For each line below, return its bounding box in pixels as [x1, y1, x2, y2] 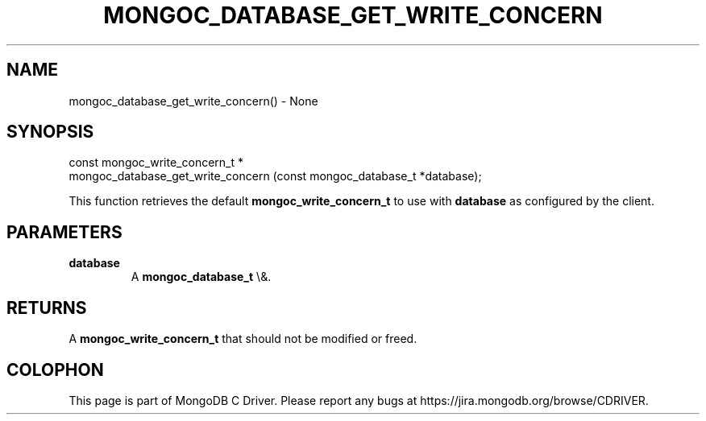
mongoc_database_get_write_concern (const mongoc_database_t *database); [69, 169, 482, 184]
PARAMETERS [6, 221, 123, 242]
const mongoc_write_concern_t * [69, 155, 244, 170]
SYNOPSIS [6, 122, 94, 142]
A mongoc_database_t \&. [131, 270, 272, 284]
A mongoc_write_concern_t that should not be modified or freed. [69, 332, 417, 346]
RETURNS [6, 297, 87, 318]
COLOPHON [6, 359, 104, 380]
